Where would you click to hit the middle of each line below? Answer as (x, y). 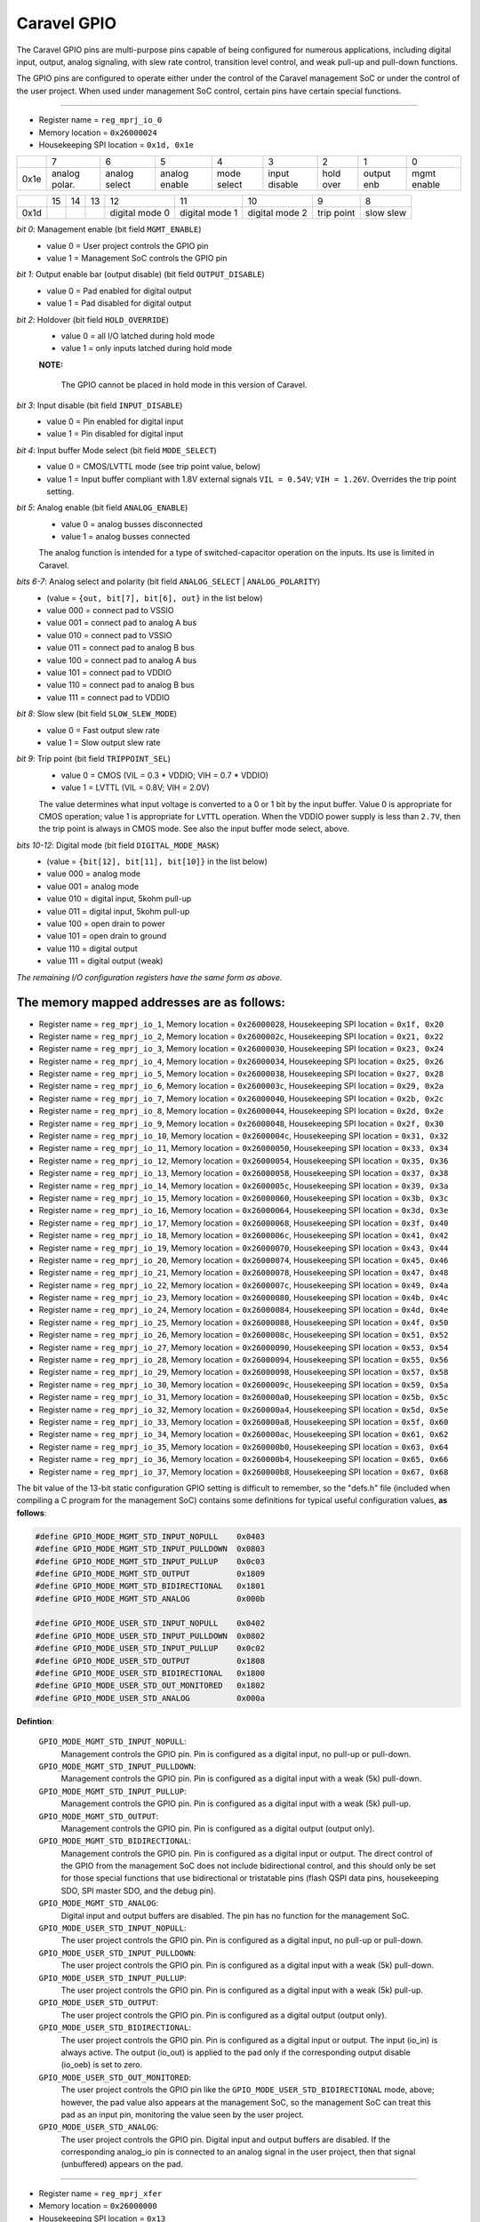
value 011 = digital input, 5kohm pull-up (118, 911)
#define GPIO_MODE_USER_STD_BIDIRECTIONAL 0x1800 (150, 1674)
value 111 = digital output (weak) (105, 961)
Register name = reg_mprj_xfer (100, 2193)
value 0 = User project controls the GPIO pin (128, 245)
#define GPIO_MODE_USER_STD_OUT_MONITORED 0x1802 (150, 1686)
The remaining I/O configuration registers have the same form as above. (149, 977)
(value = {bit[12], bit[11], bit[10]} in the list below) (157, 861)
